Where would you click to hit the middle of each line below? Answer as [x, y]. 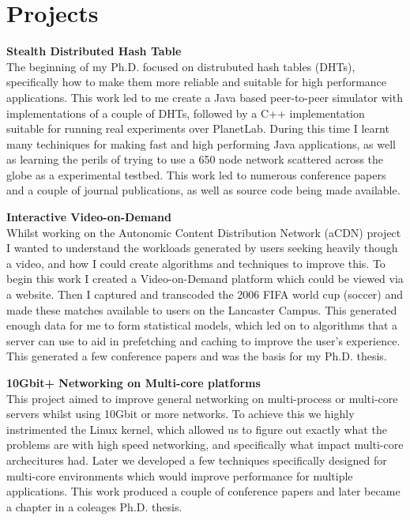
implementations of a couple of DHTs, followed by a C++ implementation [186, 113]
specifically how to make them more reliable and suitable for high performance [197, 82]
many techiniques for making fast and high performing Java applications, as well [201, 143]
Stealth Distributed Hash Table [94, 51]
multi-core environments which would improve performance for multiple [180, 475]
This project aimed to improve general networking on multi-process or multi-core [202, 398]
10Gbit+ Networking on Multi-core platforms [134, 382]
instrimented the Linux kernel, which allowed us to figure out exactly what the [197, 429]
